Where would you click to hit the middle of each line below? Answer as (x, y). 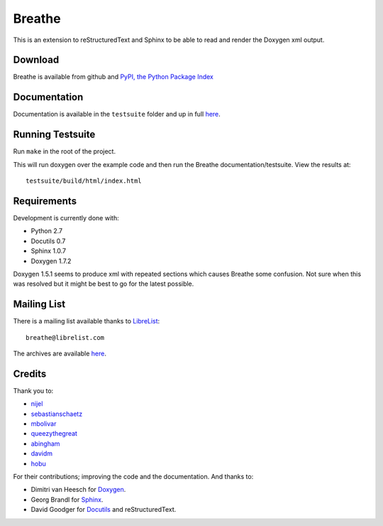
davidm (42, 453)
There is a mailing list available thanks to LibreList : (87, 321)
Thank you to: (33, 390)
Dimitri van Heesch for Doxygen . (78, 490)
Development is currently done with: (66, 218)
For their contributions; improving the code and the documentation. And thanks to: (133, 477)
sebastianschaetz (57, 414)
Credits (30, 374)
